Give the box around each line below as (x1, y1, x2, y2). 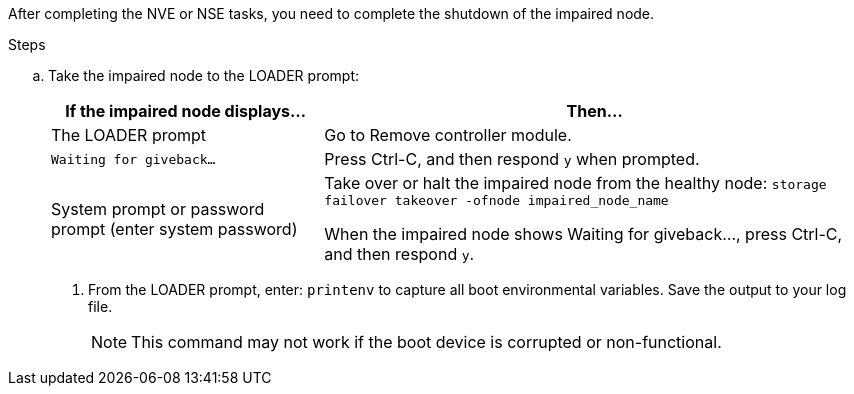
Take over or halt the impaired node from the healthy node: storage (324, 173, 827, 193)
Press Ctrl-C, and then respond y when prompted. (324, 149, 700, 169)
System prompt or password (51, 198, 265, 219)
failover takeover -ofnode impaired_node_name (324, 193, 669, 208)
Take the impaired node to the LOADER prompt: (48, 67, 360, 84)
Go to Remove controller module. (324, 125, 572, 145)
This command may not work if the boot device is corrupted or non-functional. (131, 332, 722, 352)
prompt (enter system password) (51, 218, 298, 239)
